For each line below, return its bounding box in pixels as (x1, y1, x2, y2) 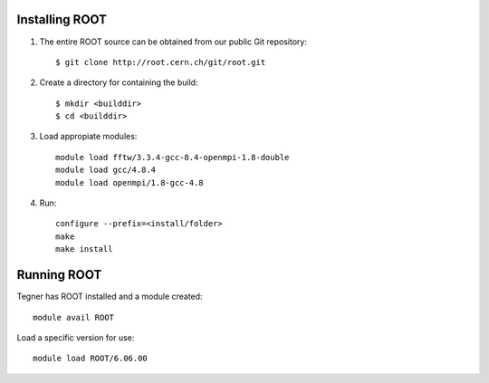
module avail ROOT (33, 312, 115, 322)
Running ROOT (16, 267, 102, 282)
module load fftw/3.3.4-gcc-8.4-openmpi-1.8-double (55, 152, 290, 162)
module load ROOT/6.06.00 (33, 353, 149, 364)
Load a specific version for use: (16, 331, 135, 343)
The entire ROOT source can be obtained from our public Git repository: (39, 36, 308, 47)
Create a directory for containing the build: (39, 77, 198, 88)
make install (55, 244, 113, 254)
